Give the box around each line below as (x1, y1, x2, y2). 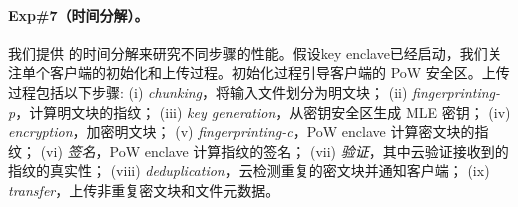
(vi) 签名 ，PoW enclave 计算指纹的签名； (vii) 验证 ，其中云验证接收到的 (40, 140, 509, 161)
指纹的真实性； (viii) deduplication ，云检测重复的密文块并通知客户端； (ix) (8, 160, 490, 181)
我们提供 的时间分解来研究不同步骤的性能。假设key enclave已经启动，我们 (8, 42, 488, 63)
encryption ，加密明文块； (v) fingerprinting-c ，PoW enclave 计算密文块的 (8, 121, 475, 142)
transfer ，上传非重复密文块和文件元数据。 (8, 179, 280, 200)
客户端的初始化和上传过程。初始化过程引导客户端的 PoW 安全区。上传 (49, 62, 510, 83)
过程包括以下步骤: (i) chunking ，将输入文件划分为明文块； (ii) (8, 81, 408, 102)
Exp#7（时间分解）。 (8, 4, 149, 25)
